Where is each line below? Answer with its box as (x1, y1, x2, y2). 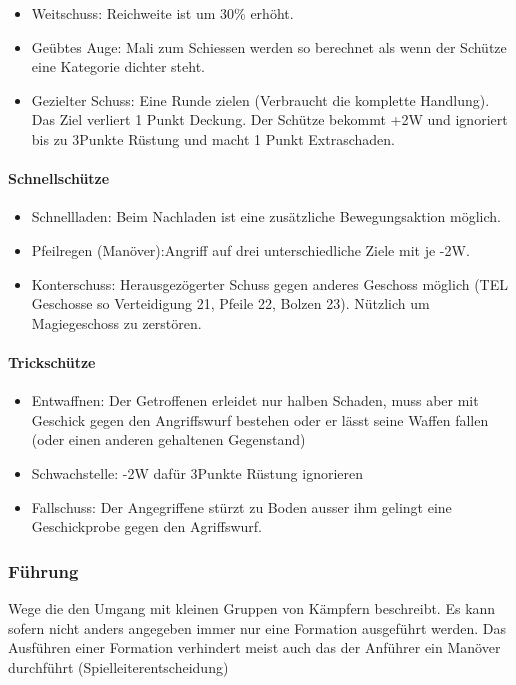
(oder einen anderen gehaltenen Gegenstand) (31, 429, 306, 450)
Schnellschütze (8, 168, 110, 189)
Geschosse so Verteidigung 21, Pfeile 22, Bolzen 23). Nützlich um (31, 293, 430, 314)
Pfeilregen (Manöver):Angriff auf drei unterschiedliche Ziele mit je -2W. (31, 239, 470, 260)
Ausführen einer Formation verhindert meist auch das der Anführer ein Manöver (8, 637, 501, 658)
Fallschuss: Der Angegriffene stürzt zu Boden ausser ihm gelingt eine (31, 496, 452, 517)
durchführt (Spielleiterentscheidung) (8, 656, 229, 677)
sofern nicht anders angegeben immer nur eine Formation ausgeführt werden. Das (8, 617, 506, 638)
